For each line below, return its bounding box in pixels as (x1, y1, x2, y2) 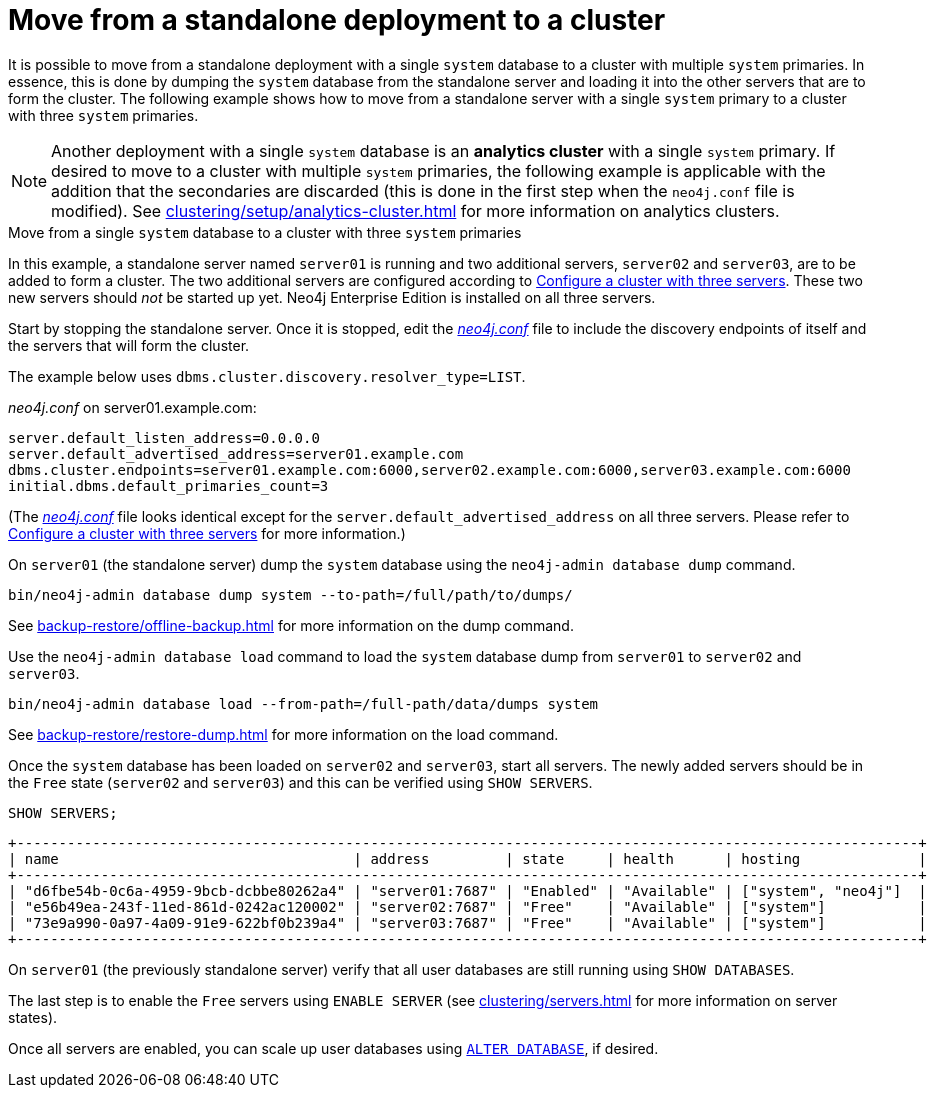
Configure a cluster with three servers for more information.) (8, 524, 406, 542)
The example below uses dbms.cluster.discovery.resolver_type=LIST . (8, 367, 526, 385)
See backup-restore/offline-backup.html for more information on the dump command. (8, 616, 574, 634)
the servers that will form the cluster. (8, 336, 250, 354)
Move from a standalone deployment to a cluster (8, 3, 666, 37)
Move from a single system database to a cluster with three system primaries (8, 223, 522, 241)
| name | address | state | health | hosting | (8, 850, 927, 867)
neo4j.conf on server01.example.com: (8, 398, 257, 416)
